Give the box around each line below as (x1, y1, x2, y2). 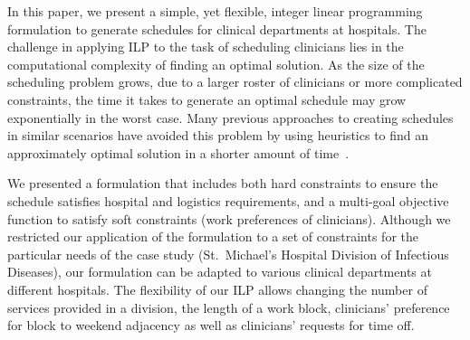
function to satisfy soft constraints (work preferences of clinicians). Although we (7, 209, 451, 228)
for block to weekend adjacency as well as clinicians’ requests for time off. (7, 316, 415, 335)
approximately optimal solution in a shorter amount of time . (7, 143, 350, 162)
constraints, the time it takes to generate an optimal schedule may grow (7, 90, 407, 109)
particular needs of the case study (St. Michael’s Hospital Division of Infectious (7, 244, 449, 263)
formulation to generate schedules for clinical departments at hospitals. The (7, 19, 427, 38)
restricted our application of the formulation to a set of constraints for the (7, 227, 419, 246)
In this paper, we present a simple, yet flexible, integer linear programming (7, 2, 423, 20)
